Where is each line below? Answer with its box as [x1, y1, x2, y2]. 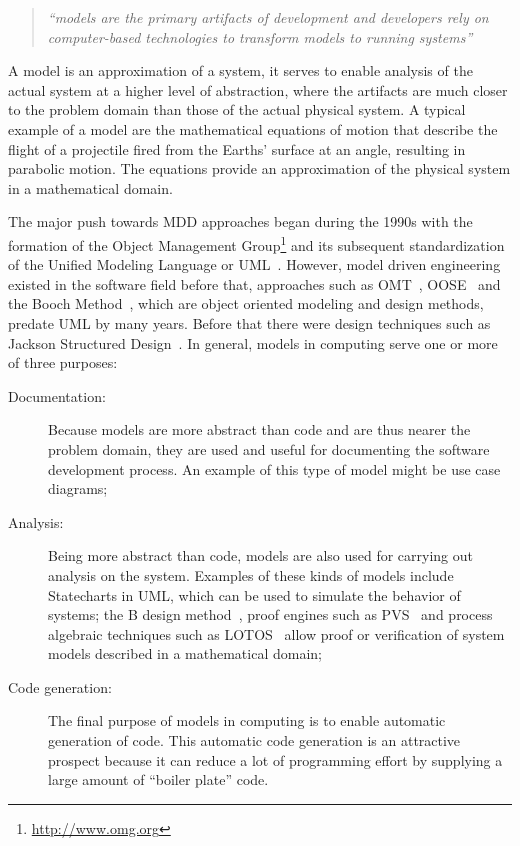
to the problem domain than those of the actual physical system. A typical [8, 99, 466, 120]
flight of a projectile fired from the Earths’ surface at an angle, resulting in [8, 138, 466, 159]
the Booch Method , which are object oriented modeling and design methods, [8, 293, 484, 314]
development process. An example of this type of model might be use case [48, 458, 501, 479]
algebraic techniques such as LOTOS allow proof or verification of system [48, 623, 505, 644]
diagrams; [48, 478, 108, 499]
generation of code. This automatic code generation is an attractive [48, 730, 461, 751]
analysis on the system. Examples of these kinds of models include [48, 564, 454, 585]
